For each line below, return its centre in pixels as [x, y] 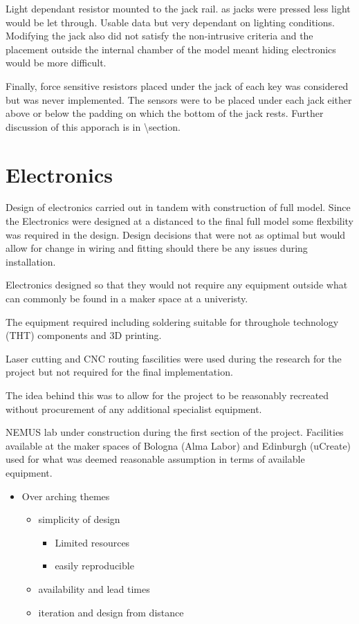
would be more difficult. [56, 63]
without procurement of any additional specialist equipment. [134, 409]
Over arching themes [66, 496]
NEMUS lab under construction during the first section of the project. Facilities [175, 432]
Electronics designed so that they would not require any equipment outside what [177, 285]
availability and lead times [94, 588]
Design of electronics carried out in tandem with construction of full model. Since [178, 207]
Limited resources [92, 542]
